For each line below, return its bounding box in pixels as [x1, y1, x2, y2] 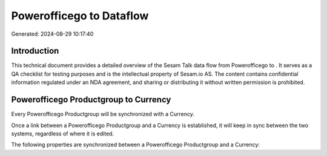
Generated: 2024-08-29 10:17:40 [11, 30, 94, 37]
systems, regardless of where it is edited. [11, 130, 114, 137]
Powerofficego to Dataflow [11, 9, 149, 22]
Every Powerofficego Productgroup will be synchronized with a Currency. [11, 111, 195, 118]
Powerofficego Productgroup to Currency [11, 94, 171, 105]
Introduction [11, 46, 59, 56]
